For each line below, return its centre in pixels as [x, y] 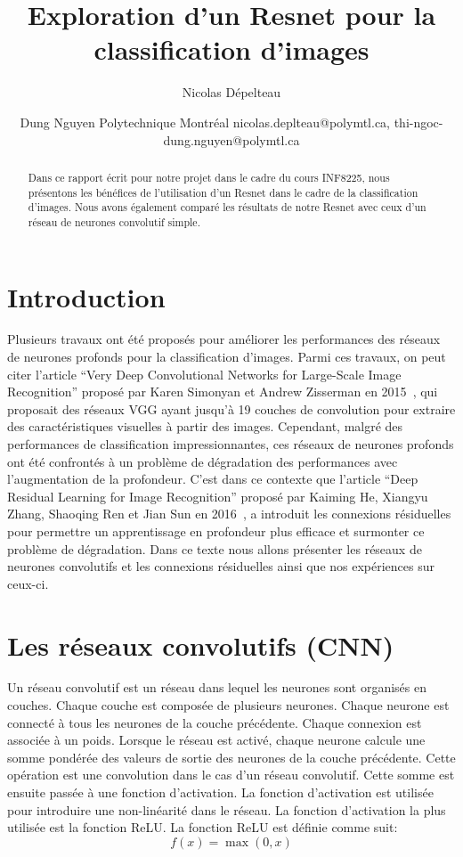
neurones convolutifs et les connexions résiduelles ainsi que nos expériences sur [221, 566]
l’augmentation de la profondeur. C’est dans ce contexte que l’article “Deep [213, 479]
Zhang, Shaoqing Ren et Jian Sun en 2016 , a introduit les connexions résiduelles [229, 514]
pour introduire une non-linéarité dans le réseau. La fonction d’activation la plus [227, 809]
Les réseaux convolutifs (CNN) [201, 645]
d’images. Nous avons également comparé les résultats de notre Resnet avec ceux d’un [227, 207]
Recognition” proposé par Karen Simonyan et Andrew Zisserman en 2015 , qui [223, 392]
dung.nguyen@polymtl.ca [231, 139]
